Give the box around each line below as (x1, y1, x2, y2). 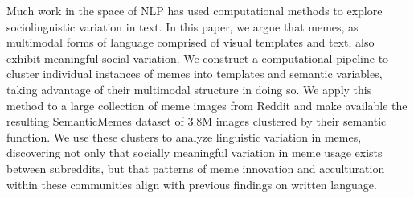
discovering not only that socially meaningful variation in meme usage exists (6, 144, 383, 161)
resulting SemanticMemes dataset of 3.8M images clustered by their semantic (6, 113, 387, 130)
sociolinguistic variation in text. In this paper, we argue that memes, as (6, 18, 359, 35)
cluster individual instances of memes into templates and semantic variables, (6, 65, 383, 82)
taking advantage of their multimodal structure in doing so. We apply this (6, 80, 372, 97)
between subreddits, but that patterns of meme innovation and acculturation (6, 159, 385, 176)
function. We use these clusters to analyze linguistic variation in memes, (6, 128, 362, 145)
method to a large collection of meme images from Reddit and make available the (6, 97, 408, 113)
